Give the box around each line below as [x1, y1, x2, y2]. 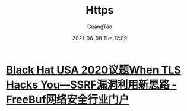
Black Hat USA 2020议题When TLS [6, 63, 181, 77]
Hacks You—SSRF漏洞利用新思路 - [6, 78, 177, 92]
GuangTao [87, 23, 113, 30]
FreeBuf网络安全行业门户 [6, 93, 129, 106]
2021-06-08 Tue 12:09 [72, 34, 128, 41]
